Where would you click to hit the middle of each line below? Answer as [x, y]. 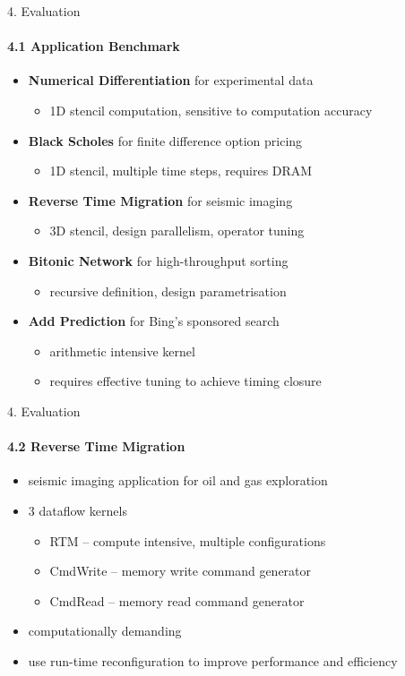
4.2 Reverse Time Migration [96, 446]
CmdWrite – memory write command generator [181, 571]
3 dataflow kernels [78, 510]
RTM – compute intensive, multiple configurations [188, 540]
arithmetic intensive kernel [122, 351]
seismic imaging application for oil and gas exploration [178, 480]
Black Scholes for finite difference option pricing [165, 140]
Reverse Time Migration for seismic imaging [160, 200]
